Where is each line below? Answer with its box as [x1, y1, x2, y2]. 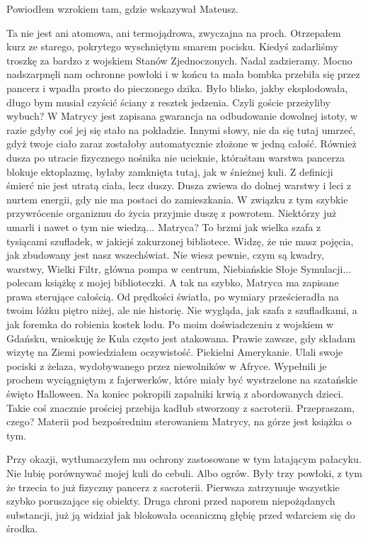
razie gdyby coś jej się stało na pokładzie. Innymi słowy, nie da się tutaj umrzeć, [6, 122, 356, 137]
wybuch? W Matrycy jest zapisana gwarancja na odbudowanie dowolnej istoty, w [6, 108, 358, 123]
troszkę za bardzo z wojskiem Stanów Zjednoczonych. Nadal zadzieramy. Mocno [6, 52, 352, 67]
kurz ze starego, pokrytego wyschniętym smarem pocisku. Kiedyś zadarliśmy [6, 39, 338, 54]
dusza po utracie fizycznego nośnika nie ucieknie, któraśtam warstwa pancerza [6, 150, 345, 164]
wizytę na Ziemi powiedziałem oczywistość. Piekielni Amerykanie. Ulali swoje [6, 344, 343, 359]
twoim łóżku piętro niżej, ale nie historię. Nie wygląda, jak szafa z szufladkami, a [6, 303, 357, 318]
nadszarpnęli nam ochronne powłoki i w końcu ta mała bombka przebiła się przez [6, 67, 360, 82]
